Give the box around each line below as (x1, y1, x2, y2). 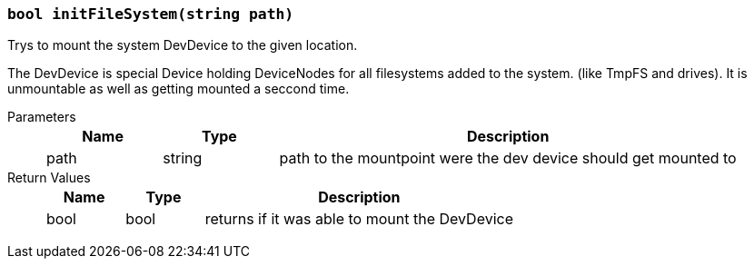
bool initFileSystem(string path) (7, 5, 294, 23)
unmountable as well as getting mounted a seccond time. (7, 81, 350, 97)
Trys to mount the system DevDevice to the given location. (7, 37, 358, 54)
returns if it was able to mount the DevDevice (204, 210, 514, 229)
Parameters (7, 109, 76, 125)
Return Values (7, 170, 91, 186)
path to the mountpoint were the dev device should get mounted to (279, 149, 737, 168)
